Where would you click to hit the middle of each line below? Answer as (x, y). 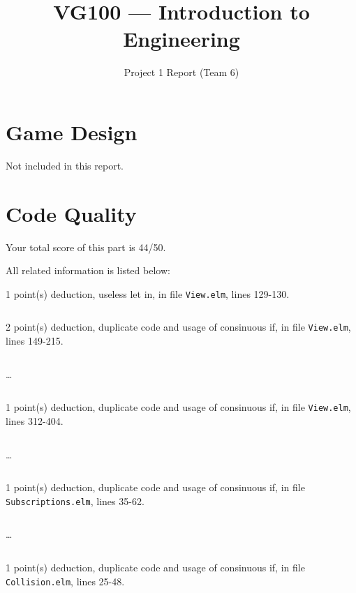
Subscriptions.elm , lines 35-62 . (75, 501)
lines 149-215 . (35, 341)
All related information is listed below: (88, 270)
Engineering (181, 39)
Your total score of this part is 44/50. (86, 247)
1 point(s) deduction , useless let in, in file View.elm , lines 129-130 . (148, 293)
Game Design (72, 132)
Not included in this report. (65, 165)
